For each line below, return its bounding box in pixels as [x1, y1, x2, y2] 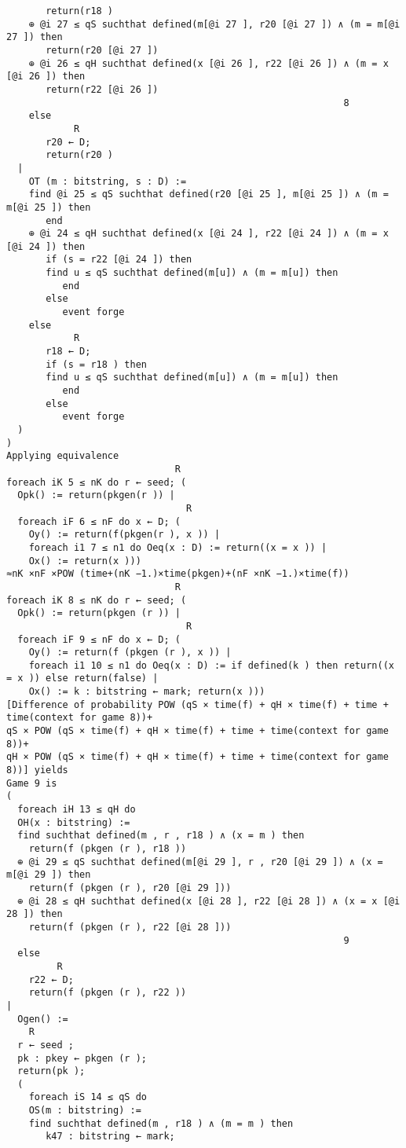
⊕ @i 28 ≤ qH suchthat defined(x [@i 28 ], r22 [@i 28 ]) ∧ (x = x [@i [17, 895, 401, 907]
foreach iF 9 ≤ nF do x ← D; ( [17, 633, 181, 645]
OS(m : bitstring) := [28, 1105, 141, 1117]
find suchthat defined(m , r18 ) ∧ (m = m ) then [28, 1117, 294, 1129]
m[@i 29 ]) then [6, 869, 91, 881]
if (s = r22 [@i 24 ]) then [46, 254, 192, 266]
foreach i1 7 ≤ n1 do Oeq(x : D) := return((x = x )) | [28, 541, 327, 553]
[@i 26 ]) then [6, 71, 86, 83]
